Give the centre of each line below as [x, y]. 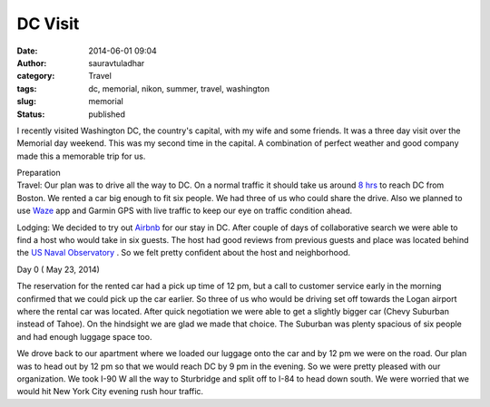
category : [36, 76]
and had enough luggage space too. [84, 336]
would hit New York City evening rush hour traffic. [110, 392]
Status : [31, 114]
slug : [26, 102]
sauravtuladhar [117, 63]
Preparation [39, 173]
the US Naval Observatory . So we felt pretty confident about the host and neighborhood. [184, 253]
